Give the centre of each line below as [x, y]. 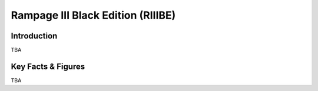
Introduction [34, 36]
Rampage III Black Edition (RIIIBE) [93, 15]
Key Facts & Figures [48, 66]
